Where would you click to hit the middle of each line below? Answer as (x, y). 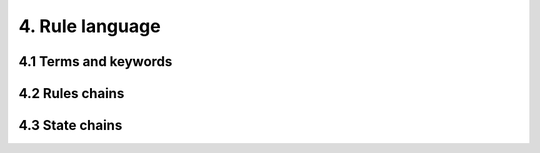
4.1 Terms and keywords (95, 61)
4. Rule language (89, 26)
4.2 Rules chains (71, 93)
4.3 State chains (70, 125)
